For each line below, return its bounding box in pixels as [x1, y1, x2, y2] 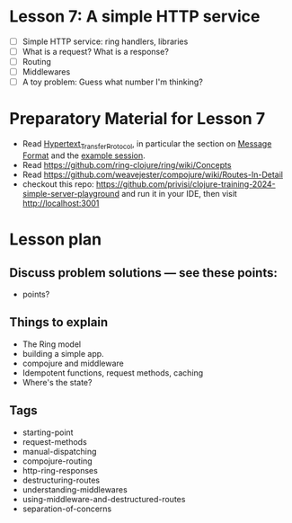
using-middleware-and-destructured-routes [22, 493, 186, 504]
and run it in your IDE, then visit [120, 188, 238, 199]
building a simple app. [22, 348, 105, 359]
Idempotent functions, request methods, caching [22, 367, 204, 378]
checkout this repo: [22, 178, 94, 190]
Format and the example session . [22, 150, 146, 161]
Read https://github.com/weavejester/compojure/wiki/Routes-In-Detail [22, 169, 283, 180]
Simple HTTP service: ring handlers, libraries [22, 36, 189, 47]
